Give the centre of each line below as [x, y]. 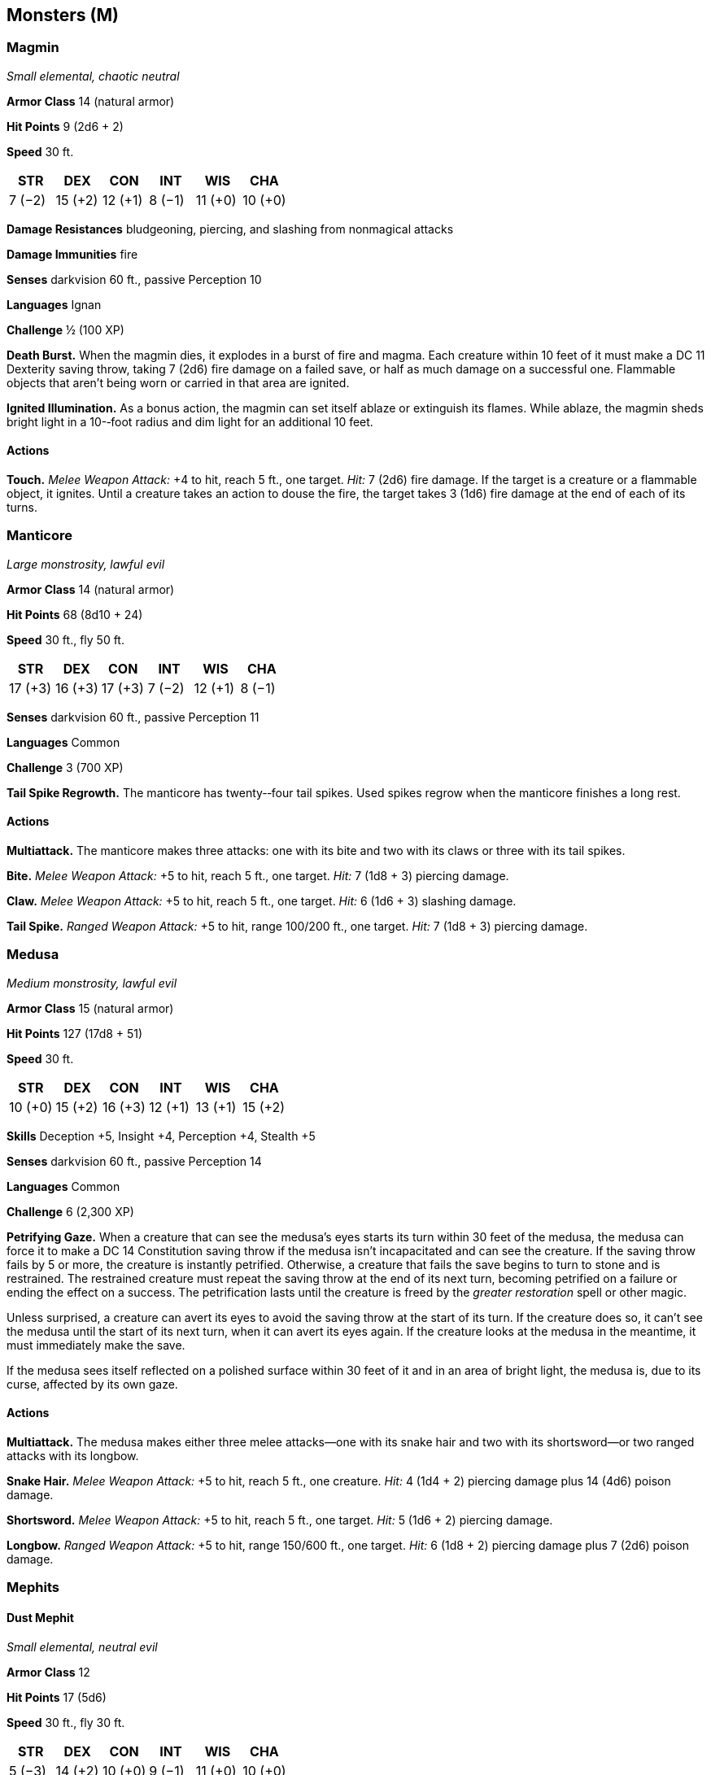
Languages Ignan [54, 304]
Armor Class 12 [48, 1672]
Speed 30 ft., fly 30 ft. [66, 1722]
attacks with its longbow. [73, 1455]
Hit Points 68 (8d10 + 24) [75, 614]
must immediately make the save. [96, 1345]
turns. [22, 508]
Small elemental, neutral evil [82, 1646]
